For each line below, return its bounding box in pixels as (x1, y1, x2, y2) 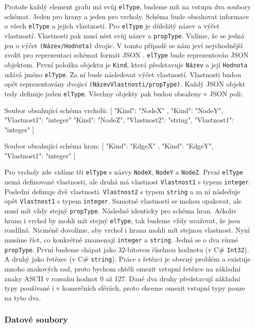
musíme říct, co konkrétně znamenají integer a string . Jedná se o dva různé (4, 235, 238, 244)
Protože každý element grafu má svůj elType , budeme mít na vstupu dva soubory (4, 1, 251, 11)
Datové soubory (4, 313, 68, 326)
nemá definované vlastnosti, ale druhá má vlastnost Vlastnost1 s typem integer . (4, 177, 251, 187)
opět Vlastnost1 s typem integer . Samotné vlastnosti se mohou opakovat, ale (4, 196, 242, 206)
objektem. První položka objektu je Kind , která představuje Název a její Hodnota (4, 59, 248, 69)
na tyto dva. (4, 292, 41, 302)
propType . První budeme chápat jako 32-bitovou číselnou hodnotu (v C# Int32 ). (4, 244, 249, 254)
